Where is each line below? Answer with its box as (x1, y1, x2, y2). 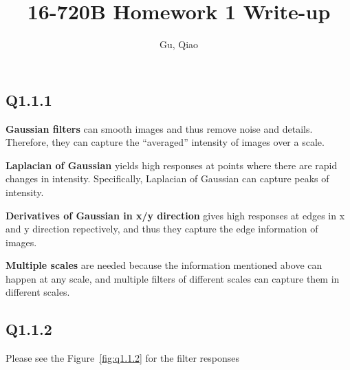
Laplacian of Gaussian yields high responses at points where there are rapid (6, 157, 338, 172)
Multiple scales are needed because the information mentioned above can (6, 258, 322, 272)
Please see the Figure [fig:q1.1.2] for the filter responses (6, 351, 240, 365)
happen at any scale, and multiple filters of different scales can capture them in (6, 271, 340, 285)
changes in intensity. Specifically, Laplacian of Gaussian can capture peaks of (6, 171, 329, 186)
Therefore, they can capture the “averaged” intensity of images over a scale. (6, 135, 325, 149)
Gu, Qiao (159, 37, 199, 52)
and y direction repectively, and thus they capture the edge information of (6, 221, 318, 236)
